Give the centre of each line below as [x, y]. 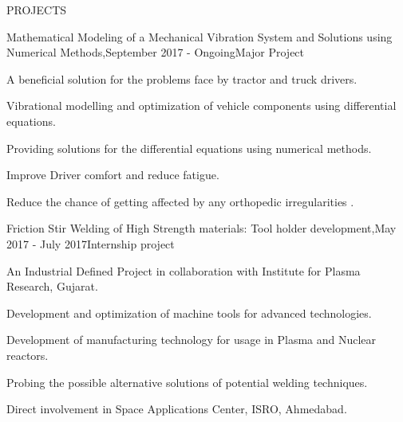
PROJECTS [37, 10]
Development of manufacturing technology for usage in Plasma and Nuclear [192, 340]
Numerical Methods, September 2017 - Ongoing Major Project [156, 52]
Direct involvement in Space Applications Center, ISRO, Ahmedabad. [177, 409]
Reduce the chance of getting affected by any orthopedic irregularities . [180, 201]
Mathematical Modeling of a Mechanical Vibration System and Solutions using [200, 36]
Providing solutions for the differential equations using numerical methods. [189, 148]
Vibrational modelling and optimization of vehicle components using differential [201, 105]
